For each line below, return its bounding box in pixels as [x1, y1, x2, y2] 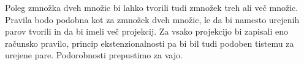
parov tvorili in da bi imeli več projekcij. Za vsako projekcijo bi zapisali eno [5, 25, 288, 38]
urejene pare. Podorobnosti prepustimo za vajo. [5, 49, 183, 61]
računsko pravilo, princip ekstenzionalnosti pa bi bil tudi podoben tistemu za [5, 36, 294, 49]
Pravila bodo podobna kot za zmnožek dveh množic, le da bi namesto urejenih [5, 13, 300, 26]
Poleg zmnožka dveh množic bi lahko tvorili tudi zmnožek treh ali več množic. [5, 1, 298, 13]
